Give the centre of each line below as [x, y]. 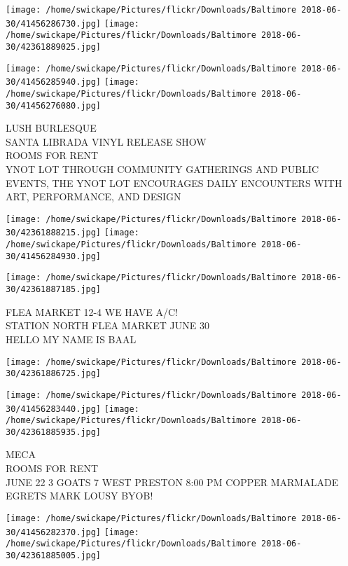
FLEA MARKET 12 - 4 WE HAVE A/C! [92, 311]
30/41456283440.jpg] [54, 409]
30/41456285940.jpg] [54, 82]
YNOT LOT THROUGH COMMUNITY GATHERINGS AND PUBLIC [162, 169]
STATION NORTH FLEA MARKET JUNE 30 [107, 325]
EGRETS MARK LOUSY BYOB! [79, 496]
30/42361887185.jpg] [54, 290]
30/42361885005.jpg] [54, 555]
